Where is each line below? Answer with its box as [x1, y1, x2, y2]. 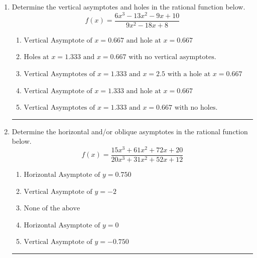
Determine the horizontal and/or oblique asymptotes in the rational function [12, 126, 248, 136]
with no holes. [174, 104, 218, 112]
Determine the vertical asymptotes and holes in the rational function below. [12, 2, 245, 12]
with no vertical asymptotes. [128, 54, 216, 61]
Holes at [24, 54, 49, 61]
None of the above [24, 205, 80, 212]
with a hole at [167, 70, 211, 78]
